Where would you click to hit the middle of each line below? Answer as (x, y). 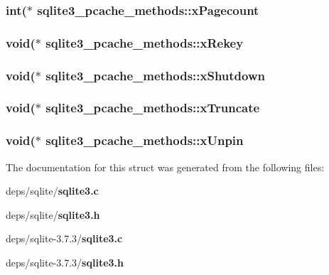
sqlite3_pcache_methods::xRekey (145, 42)
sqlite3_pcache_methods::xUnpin (145, 140)
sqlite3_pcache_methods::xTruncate (153, 108)
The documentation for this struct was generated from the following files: (165, 167)
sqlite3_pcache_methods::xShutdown (155, 75)
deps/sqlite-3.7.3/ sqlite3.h (65, 262)
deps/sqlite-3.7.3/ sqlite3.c (64, 238)
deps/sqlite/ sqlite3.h (53, 214)
